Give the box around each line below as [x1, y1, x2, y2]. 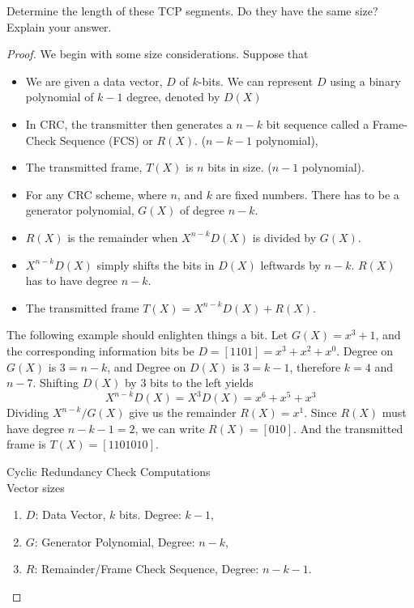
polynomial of [25, 88, 94, 105]
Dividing [6, 404, 49, 421]
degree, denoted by [126, 88, 220, 105]
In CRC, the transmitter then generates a [25, 115, 233, 132]
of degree [180, 202, 224, 219]
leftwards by [260, 256, 321, 273]
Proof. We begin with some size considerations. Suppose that [6, 45, 309, 62]
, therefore [289, 358, 341, 375]
